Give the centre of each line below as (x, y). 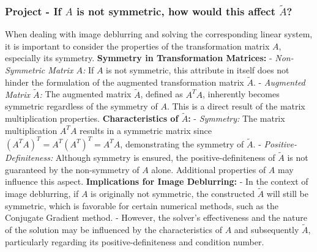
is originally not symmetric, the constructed (173, 193)
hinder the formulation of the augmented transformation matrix (125, 82)
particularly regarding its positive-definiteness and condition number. (135, 241)
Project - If (33, 11)
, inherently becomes (241, 94)
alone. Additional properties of (209, 169)
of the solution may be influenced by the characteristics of (114, 229)
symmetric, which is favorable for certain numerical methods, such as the (142, 205)
